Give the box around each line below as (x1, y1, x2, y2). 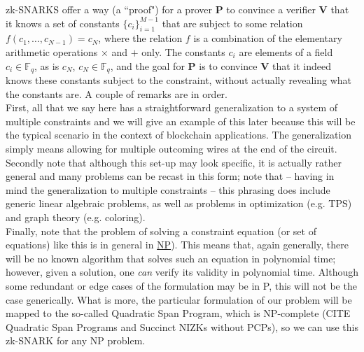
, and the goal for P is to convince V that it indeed (110, 58, 332, 73)
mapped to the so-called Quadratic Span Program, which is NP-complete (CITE (6, 306, 351, 321)
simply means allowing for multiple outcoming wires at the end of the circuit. (6, 141, 337, 155)
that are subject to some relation (162, 15, 303, 30)
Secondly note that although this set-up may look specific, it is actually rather (6, 155, 342, 169)
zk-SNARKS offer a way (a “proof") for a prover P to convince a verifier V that (6, 2, 349, 16)
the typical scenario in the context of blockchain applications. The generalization (6, 127, 352, 142)
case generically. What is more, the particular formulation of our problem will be (6, 292, 352, 307)
